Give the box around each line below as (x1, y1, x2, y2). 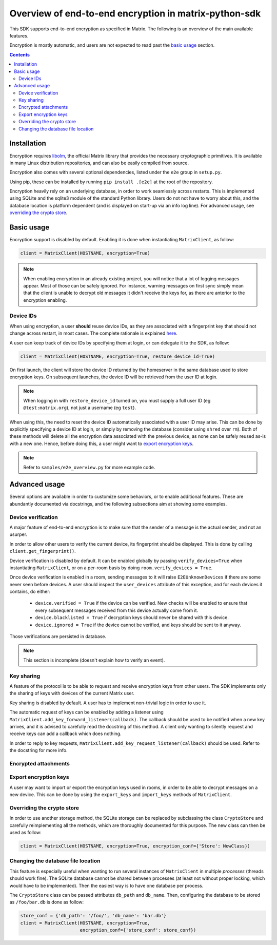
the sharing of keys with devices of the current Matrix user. (9, 690, 134, 697)
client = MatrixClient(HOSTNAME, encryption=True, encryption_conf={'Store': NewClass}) (20, 843, 251, 849)
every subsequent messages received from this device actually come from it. (35, 607, 199, 613)
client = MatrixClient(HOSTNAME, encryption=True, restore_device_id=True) (20, 353, 215, 359)
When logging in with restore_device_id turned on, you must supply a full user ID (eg (23, 397, 211, 403)
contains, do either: (9, 588, 51, 595)
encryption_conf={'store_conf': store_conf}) (80, 927, 196, 933)
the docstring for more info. (9, 747, 68, 754)
